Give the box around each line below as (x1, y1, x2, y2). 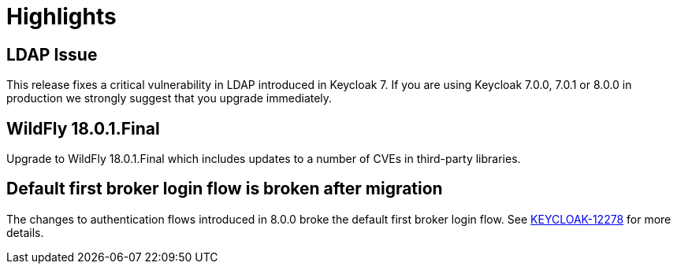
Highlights (6, 3, 117, 30)
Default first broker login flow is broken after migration (6, 179, 443, 199)
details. (6, 225, 44, 239)
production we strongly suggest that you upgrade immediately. (6, 91, 333, 105)
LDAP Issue (6, 44, 98, 65)
